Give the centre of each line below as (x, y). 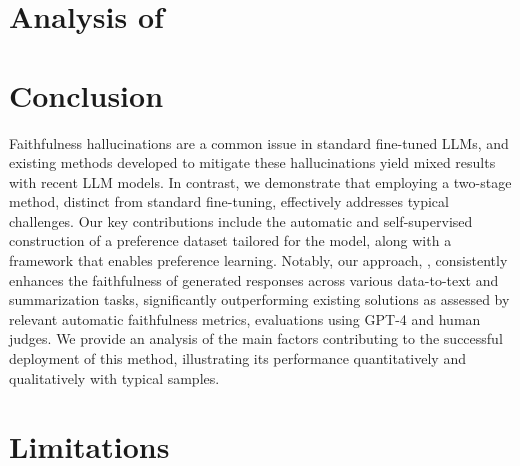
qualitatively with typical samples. (114, 377)
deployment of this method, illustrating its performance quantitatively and (237, 358)
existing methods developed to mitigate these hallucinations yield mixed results (252, 162)
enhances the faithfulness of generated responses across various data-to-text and (254, 279)
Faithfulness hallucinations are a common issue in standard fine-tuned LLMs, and (259, 142)
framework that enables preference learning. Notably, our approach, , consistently (258, 260)
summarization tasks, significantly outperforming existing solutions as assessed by (259, 299)
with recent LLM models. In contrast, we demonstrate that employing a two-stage (260, 181)
